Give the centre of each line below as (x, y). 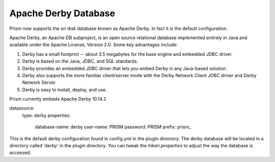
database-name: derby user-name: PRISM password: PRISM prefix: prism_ (113, 127)
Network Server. (39, 83)
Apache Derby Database (62, 13)
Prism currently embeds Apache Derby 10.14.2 (58, 99)
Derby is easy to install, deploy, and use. (64, 89)
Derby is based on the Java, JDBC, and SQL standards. (80, 61)
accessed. (20, 153)
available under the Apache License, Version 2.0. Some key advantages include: (93, 45)
